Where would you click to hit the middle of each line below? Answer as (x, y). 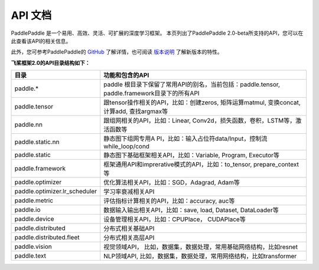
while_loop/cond (127, 146)
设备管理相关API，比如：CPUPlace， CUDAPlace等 (175, 219)
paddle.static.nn (37, 142)
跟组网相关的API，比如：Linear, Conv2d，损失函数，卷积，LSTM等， (200, 121)
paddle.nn (28, 125)
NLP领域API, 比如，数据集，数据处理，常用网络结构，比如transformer (200, 256)
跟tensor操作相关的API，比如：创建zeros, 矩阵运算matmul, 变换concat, (202, 103)
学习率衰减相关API (129, 192)
